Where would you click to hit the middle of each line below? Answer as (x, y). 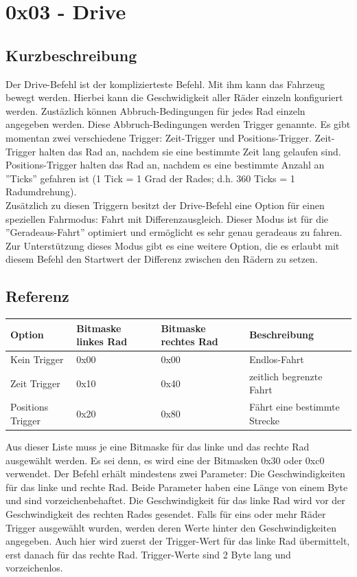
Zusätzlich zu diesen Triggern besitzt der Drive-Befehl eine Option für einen (165, 205)
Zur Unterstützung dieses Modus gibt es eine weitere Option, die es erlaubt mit (173, 245)
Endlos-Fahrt (276, 359)
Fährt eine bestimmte (294, 407)
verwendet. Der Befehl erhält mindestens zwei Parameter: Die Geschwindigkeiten (175, 473)
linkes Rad (102, 341)
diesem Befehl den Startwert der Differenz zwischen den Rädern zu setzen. (162, 259)
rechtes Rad (189, 341)
